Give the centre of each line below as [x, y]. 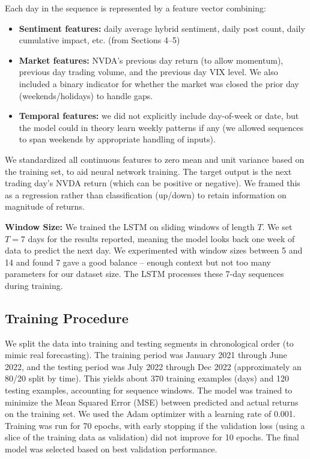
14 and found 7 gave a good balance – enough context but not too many [138, 262]
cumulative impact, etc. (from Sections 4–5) [99, 40]
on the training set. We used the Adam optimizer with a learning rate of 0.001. [150, 414]
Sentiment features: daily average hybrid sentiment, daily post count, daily [162, 28]
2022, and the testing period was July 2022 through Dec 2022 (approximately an [153, 366]
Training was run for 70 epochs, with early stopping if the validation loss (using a [155, 425]
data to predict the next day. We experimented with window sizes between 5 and [154, 250]
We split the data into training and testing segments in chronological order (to [149, 343]
